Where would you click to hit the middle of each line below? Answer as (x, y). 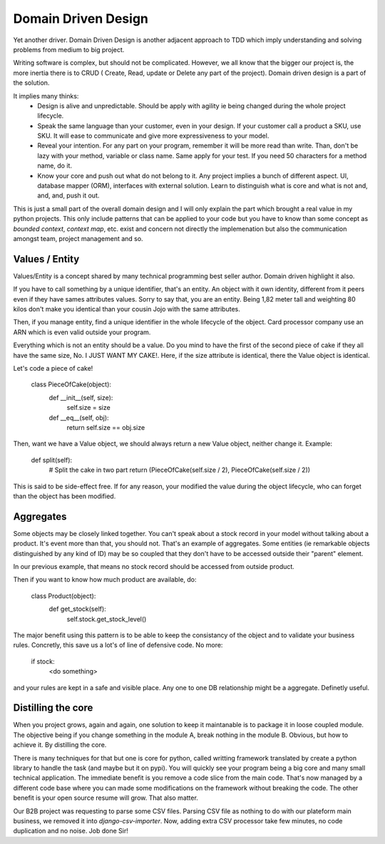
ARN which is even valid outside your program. (82, 332)
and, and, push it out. (68, 195)
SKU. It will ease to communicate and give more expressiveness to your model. (153, 136)
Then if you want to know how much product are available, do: (105, 580)
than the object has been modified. (65, 496)
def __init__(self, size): (81, 397)
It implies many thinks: (46, 96)
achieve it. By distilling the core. (60, 745)
